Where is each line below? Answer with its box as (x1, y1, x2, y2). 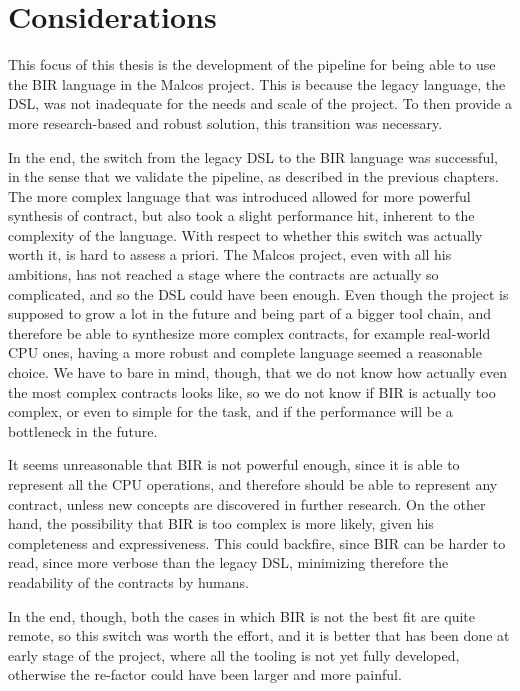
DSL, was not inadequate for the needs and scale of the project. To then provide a (8, 93, 512, 114)
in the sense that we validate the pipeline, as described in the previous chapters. (8, 166, 499, 187)
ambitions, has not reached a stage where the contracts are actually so (8, 264, 439, 285)
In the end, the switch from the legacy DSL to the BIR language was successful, (8, 146, 498, 167)
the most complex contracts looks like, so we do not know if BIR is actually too (8, 381, 496, 402)
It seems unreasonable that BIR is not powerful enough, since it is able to (8, 454, 460, 475)
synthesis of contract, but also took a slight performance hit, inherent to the (8, 205, 475, 226)
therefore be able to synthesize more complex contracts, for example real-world (8, 322, 491, 343)
